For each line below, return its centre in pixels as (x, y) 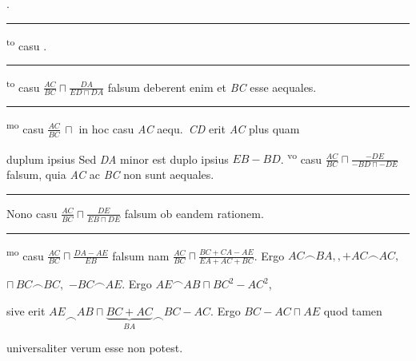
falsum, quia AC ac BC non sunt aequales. (110, 175)
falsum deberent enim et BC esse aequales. (212, 87)
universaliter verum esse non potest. (95, 348)
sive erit (26, 310)
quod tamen (353, 310)
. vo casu (301, 157)
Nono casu (32, 213)
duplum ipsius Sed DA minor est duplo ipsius (118, 159)
